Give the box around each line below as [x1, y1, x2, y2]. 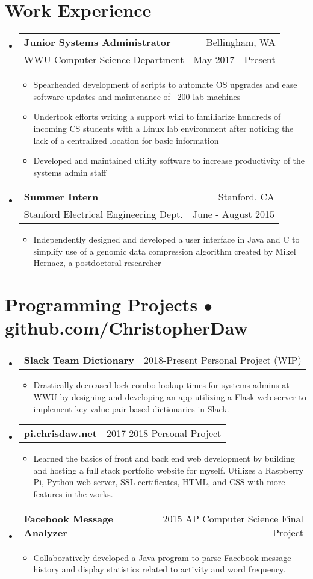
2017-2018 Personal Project [106, 426, 222, 441]
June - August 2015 [192, 207, 275, 221]
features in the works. [33, 487, 113, 500]
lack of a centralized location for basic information [33, 134, 219, 146]
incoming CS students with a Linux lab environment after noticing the [33, 122, 294, 134]
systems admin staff [33, 166, 107, 178]
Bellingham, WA [206, 35, 276, 49]
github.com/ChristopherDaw [5, 315, 248, 340]
